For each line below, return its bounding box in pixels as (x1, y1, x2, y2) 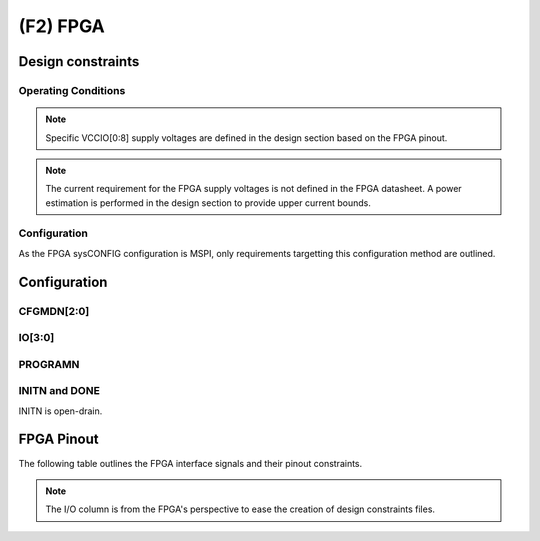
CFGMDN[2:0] (18, 304, 90, 318)
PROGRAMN (18, 357, 80, 371)
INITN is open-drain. (18, 405, 103, 417)
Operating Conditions (18, 83, 126, 97)
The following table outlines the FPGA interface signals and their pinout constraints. (18, 457, 363, 469)
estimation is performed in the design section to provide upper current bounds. (45, 196, 372, 209)
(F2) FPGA (18, 15, 105, 37)
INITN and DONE (18, 384, 100, 398)
